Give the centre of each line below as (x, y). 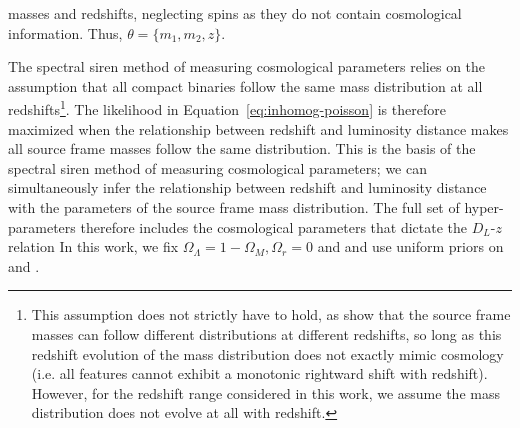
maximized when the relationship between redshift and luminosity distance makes (258, 128)
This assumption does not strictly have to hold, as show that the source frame (271, 314)
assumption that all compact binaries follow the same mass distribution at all (245, 85)
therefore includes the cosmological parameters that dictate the (274, 226)
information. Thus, (65, 32)
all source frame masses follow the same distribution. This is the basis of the (242, 148)
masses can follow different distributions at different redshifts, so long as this (266, 333)
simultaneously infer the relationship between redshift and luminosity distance (247, 187)
